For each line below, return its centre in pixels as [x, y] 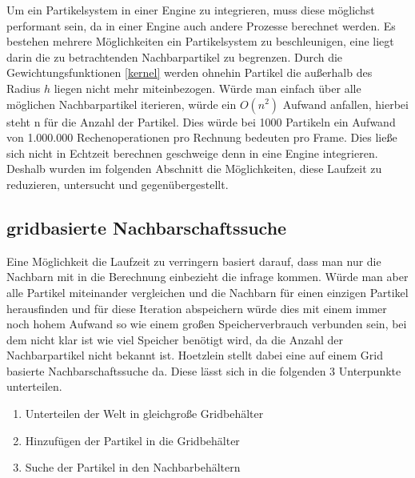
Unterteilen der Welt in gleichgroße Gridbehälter [144, 414]
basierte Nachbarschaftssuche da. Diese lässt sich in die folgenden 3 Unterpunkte [204, 370]
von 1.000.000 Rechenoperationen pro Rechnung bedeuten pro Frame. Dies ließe [202, 137]
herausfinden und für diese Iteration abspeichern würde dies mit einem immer [197, 308]
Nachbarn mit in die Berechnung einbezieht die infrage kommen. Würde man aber [207, 277]
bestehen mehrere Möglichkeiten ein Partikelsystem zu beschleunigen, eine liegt [200, 41]
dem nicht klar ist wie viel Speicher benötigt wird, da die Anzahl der [175, 339]
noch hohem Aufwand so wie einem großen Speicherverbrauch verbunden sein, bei [207, 324]
